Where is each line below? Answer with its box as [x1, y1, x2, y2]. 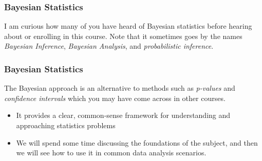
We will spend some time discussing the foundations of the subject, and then [16, 137, 258, 148]
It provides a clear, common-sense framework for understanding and [16, 110, 231, 120]
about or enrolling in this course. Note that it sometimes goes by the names [4, 30, 242, 41]
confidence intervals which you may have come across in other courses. [4, 92, 226, 103]
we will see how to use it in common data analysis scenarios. [16, 147, 207, 158]
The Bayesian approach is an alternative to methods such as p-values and [4, 83, 235, 93]
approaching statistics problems [16, 120, 116, 130]
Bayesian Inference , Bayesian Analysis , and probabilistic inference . [4, 41, 214, 51]
